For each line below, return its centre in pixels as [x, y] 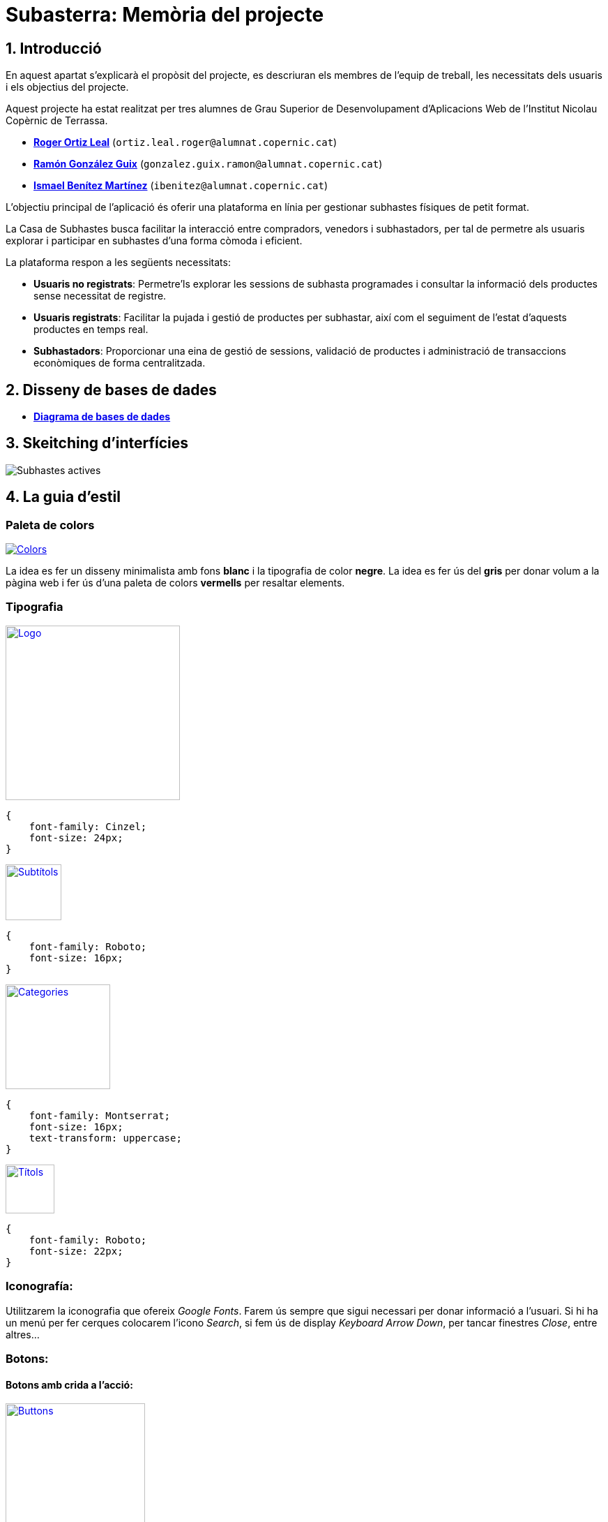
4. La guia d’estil [63, 497]
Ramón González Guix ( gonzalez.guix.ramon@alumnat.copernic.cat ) [208, 164]
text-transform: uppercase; [105, 1138]
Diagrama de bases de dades [102, 417]
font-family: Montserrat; [100, 1115]
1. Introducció [54, 48]
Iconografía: [39, 1286]
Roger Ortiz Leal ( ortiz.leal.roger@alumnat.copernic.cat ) [185, 142]
